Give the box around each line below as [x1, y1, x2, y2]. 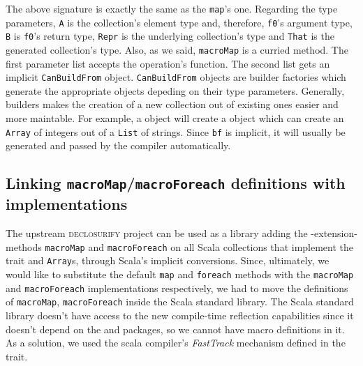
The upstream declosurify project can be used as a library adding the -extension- [6, 226, 357, 241]
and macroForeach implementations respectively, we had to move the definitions [6, 280, 348, 295]
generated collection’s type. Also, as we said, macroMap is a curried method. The [6, 42, 348, 56]
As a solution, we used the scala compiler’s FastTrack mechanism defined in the [6, 335, 346, 350]
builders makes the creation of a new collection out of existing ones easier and [6, 97, 339, 112]
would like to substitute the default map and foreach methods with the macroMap [6, 266, 354, 281]
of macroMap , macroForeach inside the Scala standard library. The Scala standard [6, 294, 354, 309]
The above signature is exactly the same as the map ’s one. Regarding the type [6, 1, 338, 15]
